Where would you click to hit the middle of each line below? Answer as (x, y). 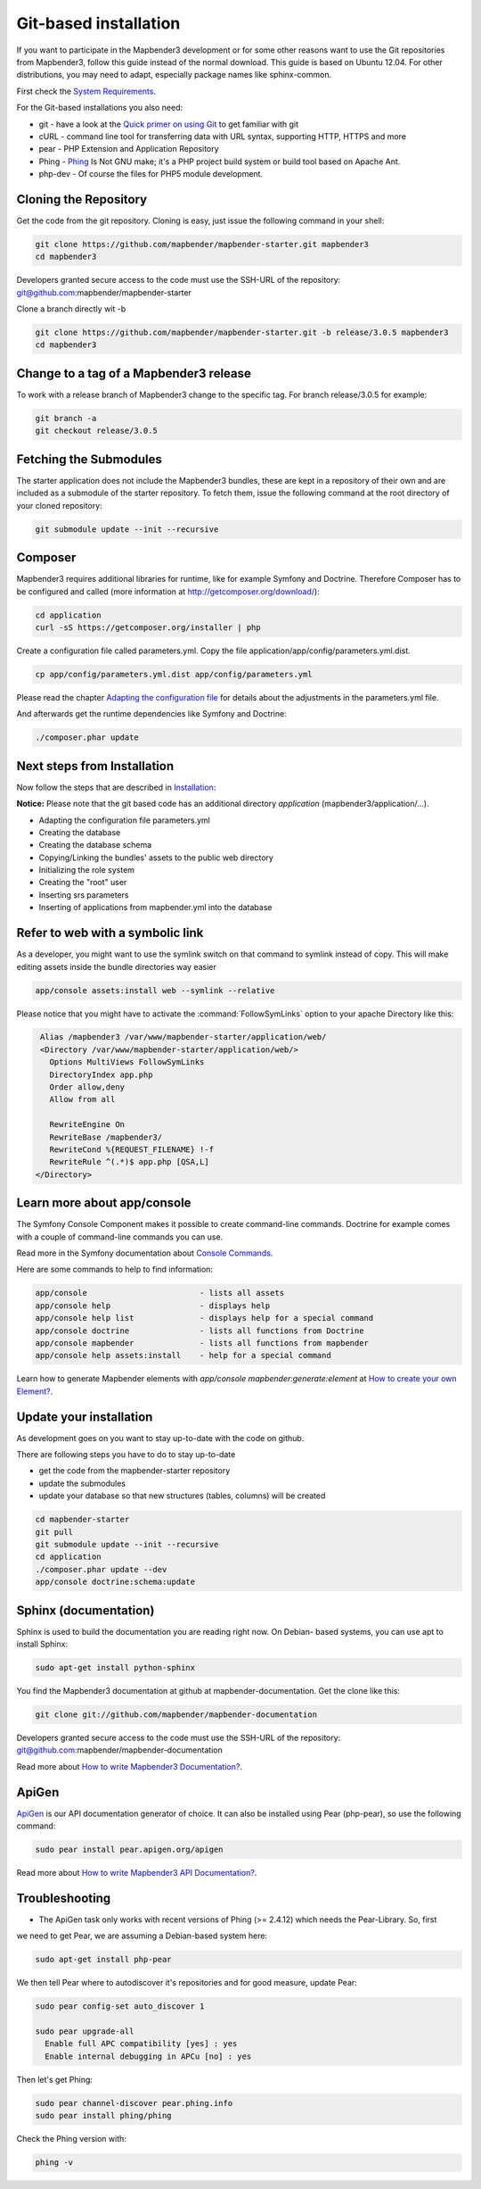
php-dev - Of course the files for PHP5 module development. (151, 174)
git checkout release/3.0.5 (96, 431)
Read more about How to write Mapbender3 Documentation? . (129, 1766)
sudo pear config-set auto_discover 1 (120, 2007)
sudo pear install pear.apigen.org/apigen (129, 1850)
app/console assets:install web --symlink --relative (155, 990)
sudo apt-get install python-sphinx (115, 1668)
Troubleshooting (64, 1898)
